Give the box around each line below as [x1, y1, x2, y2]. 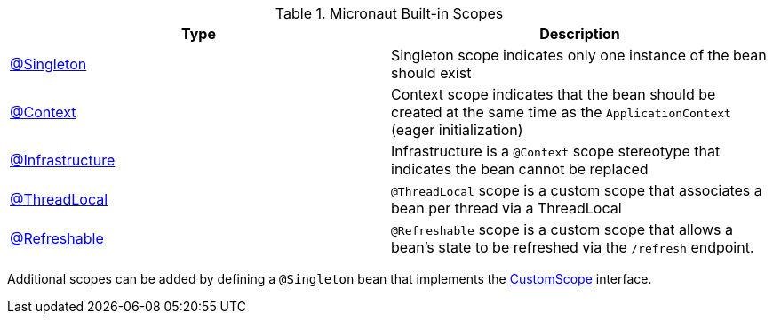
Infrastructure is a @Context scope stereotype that [391, 142, 721, 160]
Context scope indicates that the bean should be [391, 85, 716, 103]
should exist [391, 64, 472, 82]
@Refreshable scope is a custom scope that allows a [391, 221, 734, 238]
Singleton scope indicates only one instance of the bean [391, 46, 767, 64]
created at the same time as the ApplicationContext [391, 103, 731, 121]
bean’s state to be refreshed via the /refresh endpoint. [391, 238, 754, 256]
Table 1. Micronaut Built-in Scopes [275, 4, 504, 22]
